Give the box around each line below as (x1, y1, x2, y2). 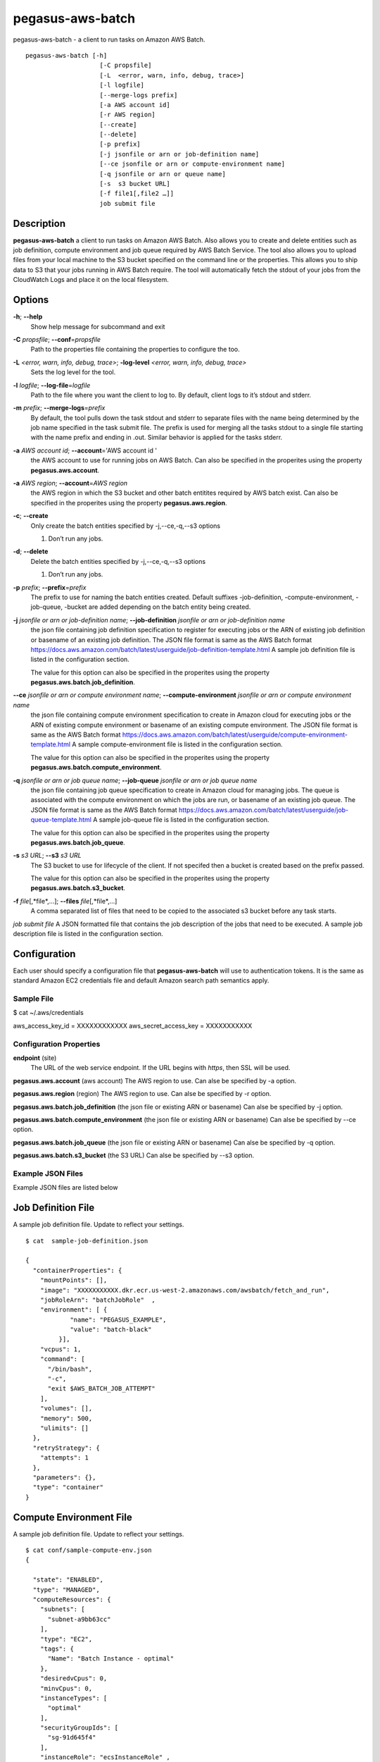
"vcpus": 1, (39, 1345, 82, 1353)
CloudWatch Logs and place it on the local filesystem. (13, 276, 169, 284)
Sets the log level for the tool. (30, 368, 116, 376)
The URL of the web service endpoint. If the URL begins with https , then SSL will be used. (30, 1064, 291, 1072)
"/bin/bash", (47, 1364, 93, 1373)
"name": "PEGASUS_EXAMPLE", (70, 1315, 167, 1324)
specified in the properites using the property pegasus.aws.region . (30, 498, 227, 507)
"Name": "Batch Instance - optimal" (47, 1655, 175, 1663)
